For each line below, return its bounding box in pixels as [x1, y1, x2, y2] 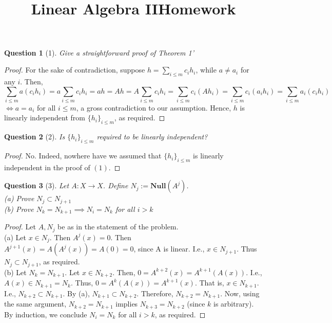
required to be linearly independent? [96, 131, 208, 142]
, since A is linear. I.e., [133, 243, 205, 254]
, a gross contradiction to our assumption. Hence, [76, 102, 231, 113]
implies [115, 298, 138, 309]
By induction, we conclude [4, 309, 87, 319]
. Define [103, 180, 128, 191]
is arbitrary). [213, 298, 254, 309]
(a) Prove [4, 193, 34, 204]
